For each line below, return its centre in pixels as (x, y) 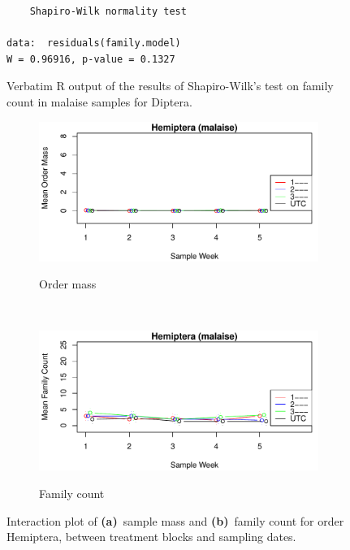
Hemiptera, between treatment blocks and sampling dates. (151, 537)
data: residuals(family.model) (94, 43)
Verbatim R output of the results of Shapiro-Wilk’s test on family (170, 86)
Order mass (68, 284)
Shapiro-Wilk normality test (108, 11)
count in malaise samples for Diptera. (99, 101)
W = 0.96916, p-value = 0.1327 (91, 59)
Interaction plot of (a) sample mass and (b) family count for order (175, 520)
